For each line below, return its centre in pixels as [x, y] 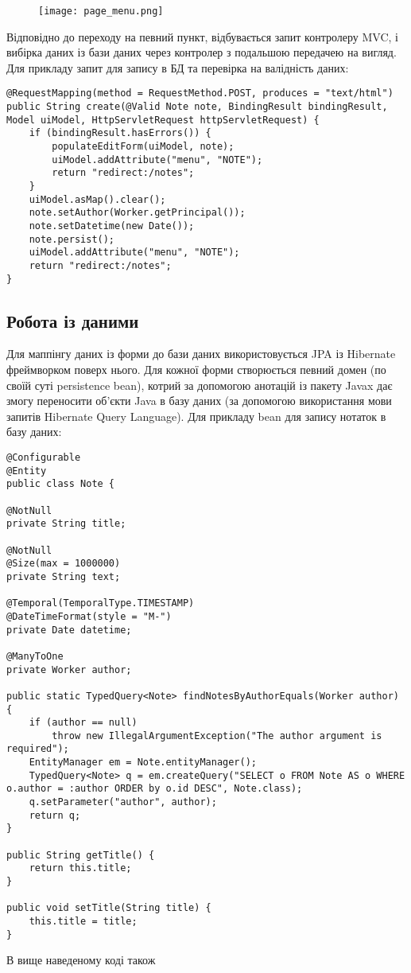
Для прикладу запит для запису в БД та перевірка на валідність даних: [178, 67]
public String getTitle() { [81, 855]
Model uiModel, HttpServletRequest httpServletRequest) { [163, 120]
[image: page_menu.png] [101, 11]
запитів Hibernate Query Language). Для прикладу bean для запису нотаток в [196, 416]
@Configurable [44, 458]
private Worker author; [69, 669]
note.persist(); [72, 239]
